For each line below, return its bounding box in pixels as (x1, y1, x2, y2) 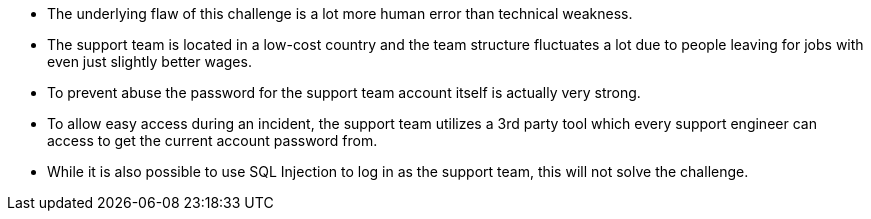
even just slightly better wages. (47, 53, 252, 70)
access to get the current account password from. (47, 132, 378, 149)
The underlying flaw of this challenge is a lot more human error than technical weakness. (47, 5, 633, 22)
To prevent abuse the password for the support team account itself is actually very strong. (47, 84, 641, 101)
